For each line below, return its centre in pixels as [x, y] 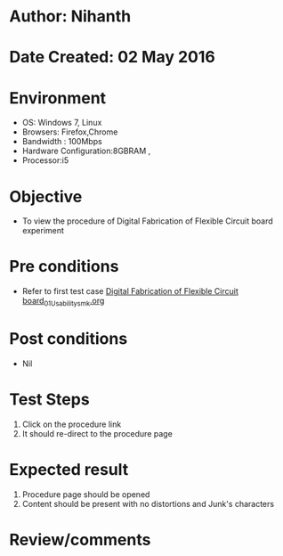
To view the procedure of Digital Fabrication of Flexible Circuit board [147, 221]
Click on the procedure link [72, 424]
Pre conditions [64, 267]
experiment [43, 231]
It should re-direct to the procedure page [97, 433]
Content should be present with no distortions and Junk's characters [148, 503]
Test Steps [50, 400]
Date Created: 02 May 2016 [112, 57]
